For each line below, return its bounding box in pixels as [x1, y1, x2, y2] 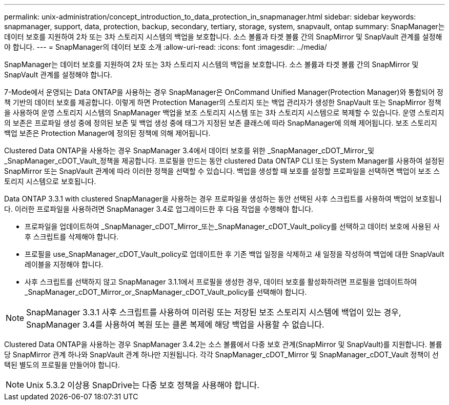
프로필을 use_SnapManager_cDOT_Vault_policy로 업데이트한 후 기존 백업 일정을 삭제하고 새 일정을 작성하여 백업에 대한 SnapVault [25, 250, 444, 258]
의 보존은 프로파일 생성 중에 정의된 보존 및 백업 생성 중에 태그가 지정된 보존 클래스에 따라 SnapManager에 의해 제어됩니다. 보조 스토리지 [4, 118, 437, 127]
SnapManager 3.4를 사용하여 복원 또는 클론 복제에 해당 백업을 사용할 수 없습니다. [26, 319, 324, 330]
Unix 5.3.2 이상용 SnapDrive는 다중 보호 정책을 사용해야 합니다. [26, 380, 259, 390]
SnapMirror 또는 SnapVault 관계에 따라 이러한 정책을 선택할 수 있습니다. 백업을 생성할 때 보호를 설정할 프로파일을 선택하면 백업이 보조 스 [4, 167, 440, 175]
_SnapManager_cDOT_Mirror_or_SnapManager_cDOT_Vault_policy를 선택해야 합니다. [25, 288, 307, 296]
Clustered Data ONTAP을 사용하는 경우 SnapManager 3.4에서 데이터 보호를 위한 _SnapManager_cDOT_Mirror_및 [4, 146, 375, 155]
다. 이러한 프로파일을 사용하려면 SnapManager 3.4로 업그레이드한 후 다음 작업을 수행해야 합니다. [4, 205, 314, 213]
